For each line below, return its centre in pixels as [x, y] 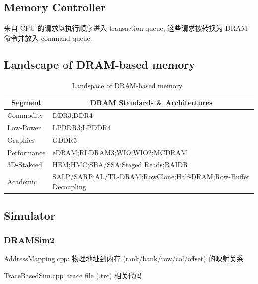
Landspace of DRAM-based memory [127, 85]
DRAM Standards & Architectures [152, 102]
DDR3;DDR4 [72, 115]
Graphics [21, 140]
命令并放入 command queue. [48, 37]
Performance [27, 152]
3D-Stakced [25, 164]
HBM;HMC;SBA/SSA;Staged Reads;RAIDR [120, 164]
